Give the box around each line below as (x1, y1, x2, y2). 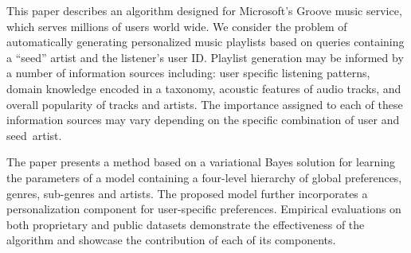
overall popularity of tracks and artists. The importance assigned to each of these (6, 95, 403, 112)
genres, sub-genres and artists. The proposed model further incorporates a (6, 185, 368, 201)
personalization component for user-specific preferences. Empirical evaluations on (6, 200, 401, 217)
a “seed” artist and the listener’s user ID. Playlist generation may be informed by (6, 49, 404, 65)
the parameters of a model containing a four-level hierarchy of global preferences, (6, 169, 402, 185)
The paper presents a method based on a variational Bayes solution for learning (6, 154, 396, 170)
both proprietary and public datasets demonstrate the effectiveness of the (6, 216, 365, 232)
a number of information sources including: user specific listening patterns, (6, 64, 370, 81)
